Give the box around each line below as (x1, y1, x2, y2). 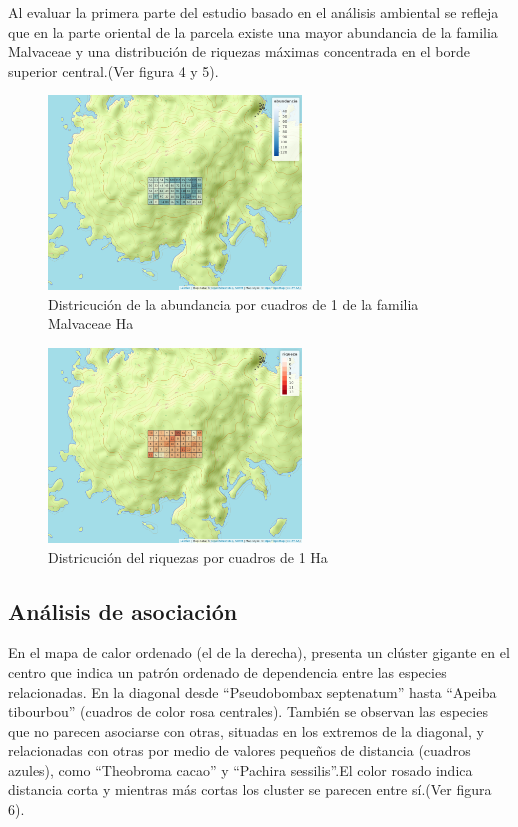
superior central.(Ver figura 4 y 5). (8, 60, 219, 81)
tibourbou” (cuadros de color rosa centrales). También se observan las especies (8, 701, 488, 722)
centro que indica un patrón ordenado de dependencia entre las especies (8, 661, 447, 682)
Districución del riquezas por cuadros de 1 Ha (48, 546, 328, 567)
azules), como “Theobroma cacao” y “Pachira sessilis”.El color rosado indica (8, 759, 473, 780)
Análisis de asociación (8, 595, 238, 626)
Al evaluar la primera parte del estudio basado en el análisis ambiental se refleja (8, 2, 499, 22)
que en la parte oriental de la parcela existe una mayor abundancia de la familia (8, 21, 498, 42)
